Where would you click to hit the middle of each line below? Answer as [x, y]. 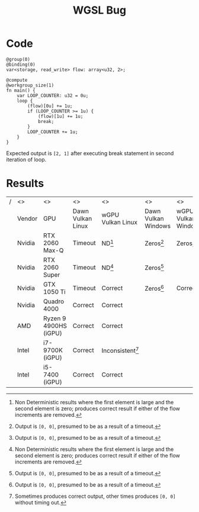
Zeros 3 [186, 243]
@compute [17, 80]
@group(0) [18, 59]
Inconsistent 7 [120, 350]
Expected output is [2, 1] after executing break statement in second [90, 153]
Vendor [27, 218]
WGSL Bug [99, 10]
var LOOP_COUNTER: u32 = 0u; [53, 95]
